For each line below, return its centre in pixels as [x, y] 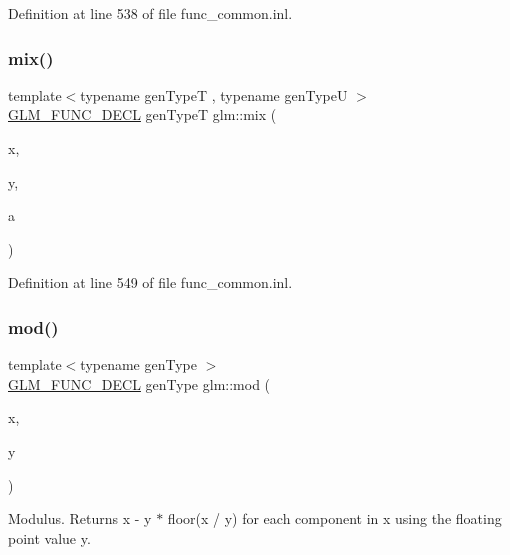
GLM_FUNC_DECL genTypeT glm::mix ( [142, 114]
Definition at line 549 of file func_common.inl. [150, 282]
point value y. [49, 537]
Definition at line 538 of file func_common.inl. [150, 13]
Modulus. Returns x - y [80, 518]
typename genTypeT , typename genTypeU [214, 94]
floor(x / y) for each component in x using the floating [334, 518]
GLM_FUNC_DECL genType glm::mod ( [139, 383]
